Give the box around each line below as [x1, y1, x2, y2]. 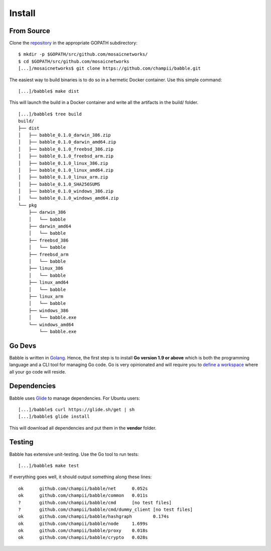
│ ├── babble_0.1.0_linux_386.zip [18, 160, 108, 166]
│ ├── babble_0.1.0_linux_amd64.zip [18, 167, 114, 173]
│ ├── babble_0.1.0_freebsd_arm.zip [18, 153, 114, 159]
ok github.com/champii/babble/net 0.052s [18, 485, 148, 491]
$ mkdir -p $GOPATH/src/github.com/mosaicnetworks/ [18, 52, 148, 57]
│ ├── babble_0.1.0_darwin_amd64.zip [18, 139, 116, 145]
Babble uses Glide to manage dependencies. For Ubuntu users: [9, 395, 141, 401]
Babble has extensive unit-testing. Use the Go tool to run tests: [9, 451, 139, 457]
